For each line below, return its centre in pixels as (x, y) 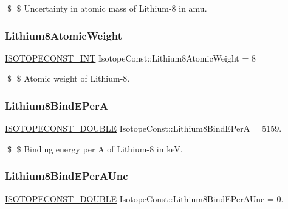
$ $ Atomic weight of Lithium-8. (68, 78)
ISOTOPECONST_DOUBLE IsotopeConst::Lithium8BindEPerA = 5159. (143, 128)
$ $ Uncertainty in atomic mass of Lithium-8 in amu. (107, 8)
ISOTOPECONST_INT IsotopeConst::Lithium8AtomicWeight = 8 (130, 58)
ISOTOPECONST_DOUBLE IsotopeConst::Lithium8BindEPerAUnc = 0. (144, 198)
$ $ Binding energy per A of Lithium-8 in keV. (95, 148)
